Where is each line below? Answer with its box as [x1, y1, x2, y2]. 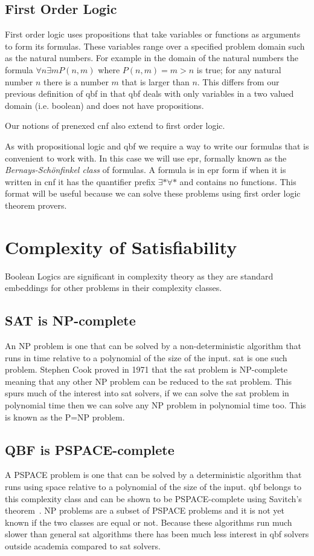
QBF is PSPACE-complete [5, 440, 175, 459]
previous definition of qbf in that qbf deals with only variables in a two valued [5, 87, 294, 100]
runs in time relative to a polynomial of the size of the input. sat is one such [5, 351, 287, 364]
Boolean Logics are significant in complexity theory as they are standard [5, 269, 274, 282]
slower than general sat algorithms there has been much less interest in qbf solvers [5, 528, 309, 540]
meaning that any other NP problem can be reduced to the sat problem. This [5, 374, 292, 387]
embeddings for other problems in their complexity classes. [5, 281, 222, 294]
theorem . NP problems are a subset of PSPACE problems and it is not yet [5, 504, 284, 517]
